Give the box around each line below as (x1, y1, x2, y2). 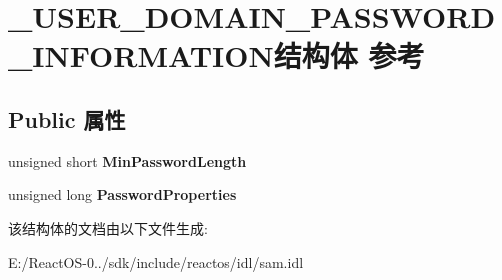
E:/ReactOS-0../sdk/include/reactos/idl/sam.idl (8, 251, 304, 272)
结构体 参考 (273, 35, 425, 76)
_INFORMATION (8, 35, 274, 76)
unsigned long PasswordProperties (8, 184, 237, 205)
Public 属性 (8, 103, 126, 134)
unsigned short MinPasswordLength (8, 150, 247, 171)
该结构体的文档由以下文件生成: (8, 217, 208, 238)
